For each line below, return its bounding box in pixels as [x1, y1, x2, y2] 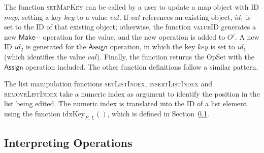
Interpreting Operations [4, 135, 133, 150]
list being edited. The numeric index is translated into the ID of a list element [4, 98, 247, 109]
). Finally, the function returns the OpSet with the [96, 51, 254, 62]
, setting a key [17, 11, 62, 22]
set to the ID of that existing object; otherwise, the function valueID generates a [4, 21, 256, 32]
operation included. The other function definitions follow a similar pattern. [25, 61, 258, 72]
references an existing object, [142, 11, 233, 22]
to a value [77, 11, 108, 22]
